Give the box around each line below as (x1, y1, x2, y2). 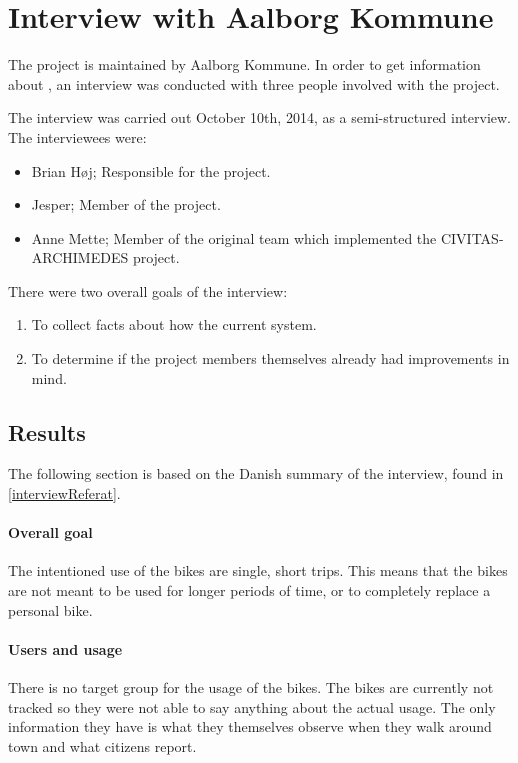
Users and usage (8, 638, 123, 659)
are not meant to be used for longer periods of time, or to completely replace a (8, 580, 491, 601)
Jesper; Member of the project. (31, 194, 221, 215)
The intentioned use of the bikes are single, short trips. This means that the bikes (8, 560, 508, 581)
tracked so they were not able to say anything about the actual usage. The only (8, 696, 496, 717)
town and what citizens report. (8, 735, 197, 756)
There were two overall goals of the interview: (8, 280, 288, 301)
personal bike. (8, 599, 93, 620)
